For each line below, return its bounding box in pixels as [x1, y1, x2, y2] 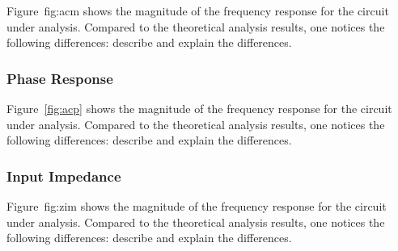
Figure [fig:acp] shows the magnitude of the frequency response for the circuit [6, 100, 392, 116]
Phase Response [6, 68, 113, 88]
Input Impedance [6, 165, 121, 186]
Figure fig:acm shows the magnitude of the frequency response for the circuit [6, 2, 389, 19]
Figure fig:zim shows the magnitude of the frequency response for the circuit [6, 198, 387, 214]
